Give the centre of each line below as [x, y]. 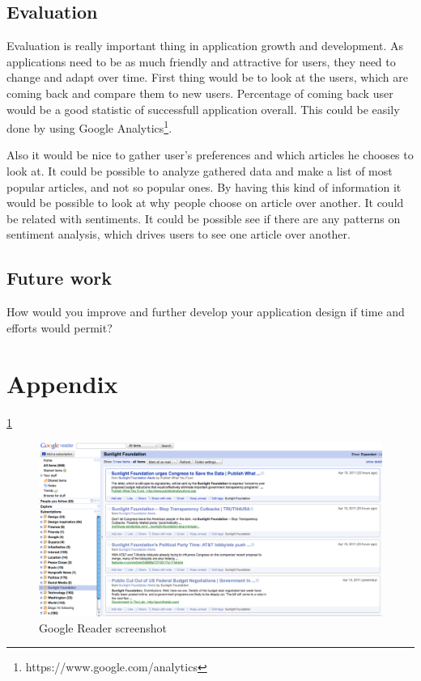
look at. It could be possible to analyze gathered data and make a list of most [200, 171]
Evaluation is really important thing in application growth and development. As [205, 46]
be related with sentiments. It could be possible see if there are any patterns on [204, 218]
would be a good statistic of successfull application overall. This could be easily [203, 109]
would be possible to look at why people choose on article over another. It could [205, 203]
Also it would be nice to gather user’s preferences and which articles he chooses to [210, 155]
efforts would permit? [60, 327]
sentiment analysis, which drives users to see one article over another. [179, 234]
